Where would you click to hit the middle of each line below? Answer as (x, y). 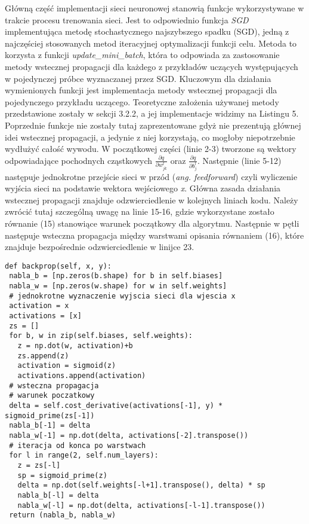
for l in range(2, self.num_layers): (84, 456)
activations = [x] (45, 316)
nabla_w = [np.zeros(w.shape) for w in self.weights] (118, 286)
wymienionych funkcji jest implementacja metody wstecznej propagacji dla (141, 90)
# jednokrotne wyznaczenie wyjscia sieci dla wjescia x (122, 296)
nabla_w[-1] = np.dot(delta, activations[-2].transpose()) (129, 435)
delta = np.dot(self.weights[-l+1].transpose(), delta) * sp (141, 485)
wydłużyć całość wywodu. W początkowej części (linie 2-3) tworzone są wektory (151, 149)
